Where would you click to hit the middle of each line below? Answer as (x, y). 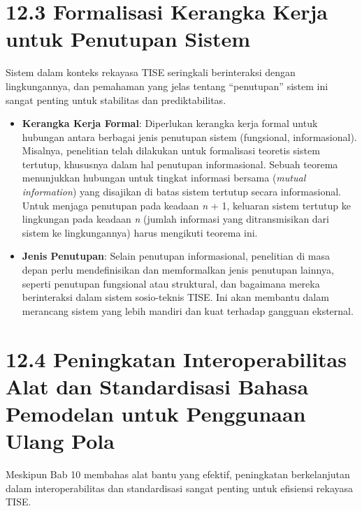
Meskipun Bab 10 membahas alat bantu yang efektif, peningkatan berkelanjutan (178, 474)
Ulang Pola (60, 441)
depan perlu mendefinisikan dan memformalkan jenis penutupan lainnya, (178, 270)
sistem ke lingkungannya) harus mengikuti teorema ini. (140, 232)
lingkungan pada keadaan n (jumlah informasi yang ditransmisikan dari (176, 219)
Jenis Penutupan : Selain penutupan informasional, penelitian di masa (176, 256)
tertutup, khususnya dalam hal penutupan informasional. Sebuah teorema (180, 164)
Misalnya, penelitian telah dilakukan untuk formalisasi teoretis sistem (171, 150)
